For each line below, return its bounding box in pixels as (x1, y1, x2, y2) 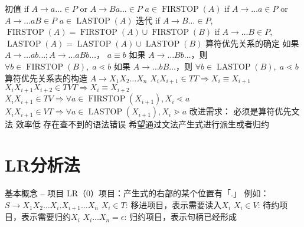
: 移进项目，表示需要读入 (125, 198, 222, 210)
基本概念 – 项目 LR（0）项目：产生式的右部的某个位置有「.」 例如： (5, 187, 269, 199)
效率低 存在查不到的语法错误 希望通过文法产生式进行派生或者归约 (15, 118, 269, 130)
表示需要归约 (21, 210, 71, 223)
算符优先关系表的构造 (5, 71, 87, 84)
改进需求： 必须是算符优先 (189, 105, 292, 117)
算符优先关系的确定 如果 (205, 37, 299, 49)
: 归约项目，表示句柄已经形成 (124, 210, 237, 223)
